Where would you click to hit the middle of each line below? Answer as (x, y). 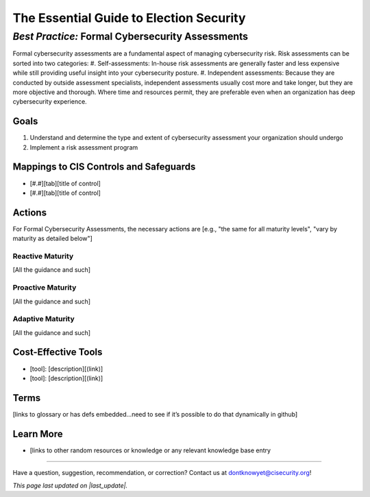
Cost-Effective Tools (58, 352)
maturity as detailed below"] (52, 239)
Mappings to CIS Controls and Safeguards (104, 167)
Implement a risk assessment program (84, 147)
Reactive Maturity (43, 256)
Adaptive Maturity (44, 319)
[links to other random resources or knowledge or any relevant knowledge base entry (150, 450)
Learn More (38, 434)
